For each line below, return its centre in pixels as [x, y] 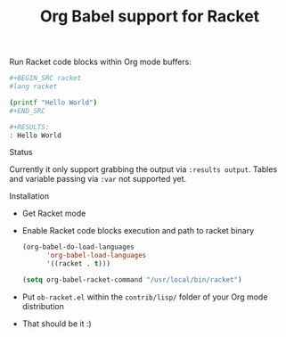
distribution [43, 306]
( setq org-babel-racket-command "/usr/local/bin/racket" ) [132, 280]
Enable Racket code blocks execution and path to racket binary [138, 231]
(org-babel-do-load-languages [78, 247]
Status [21, 152]
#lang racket [33, 86]
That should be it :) [57, 324]
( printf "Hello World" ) [53, 103]
